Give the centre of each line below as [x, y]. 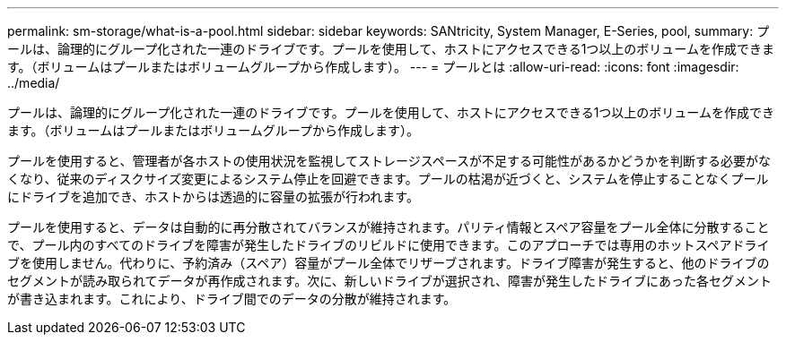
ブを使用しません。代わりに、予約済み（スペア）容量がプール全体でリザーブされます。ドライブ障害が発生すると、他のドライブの [389, 263]
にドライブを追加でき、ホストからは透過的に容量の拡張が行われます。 [213, 197]
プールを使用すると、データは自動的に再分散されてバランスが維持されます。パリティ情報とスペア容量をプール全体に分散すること [389, 227]
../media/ [34, 83]
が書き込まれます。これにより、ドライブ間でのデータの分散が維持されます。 [232, 299]
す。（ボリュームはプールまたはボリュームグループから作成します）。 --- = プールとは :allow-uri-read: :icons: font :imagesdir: [373, 67]
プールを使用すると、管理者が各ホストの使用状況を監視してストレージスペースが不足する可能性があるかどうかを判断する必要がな [389, 161]
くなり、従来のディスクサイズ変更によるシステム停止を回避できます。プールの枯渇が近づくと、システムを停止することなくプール [388, 179]
